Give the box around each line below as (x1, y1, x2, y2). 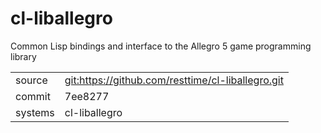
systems (15, 105, 55, 119)
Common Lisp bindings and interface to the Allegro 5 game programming (10, 40, 312, 52)
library (10, 50, 37, 62)
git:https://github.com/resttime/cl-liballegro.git (64, 73, 284, 87)
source (15, 73, 48, 87)
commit (15, 89, 51, 103)
